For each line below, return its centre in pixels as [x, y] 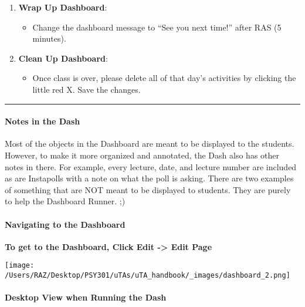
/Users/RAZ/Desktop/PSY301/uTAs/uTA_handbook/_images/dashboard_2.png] [148, 275]
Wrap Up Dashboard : [63, 7]
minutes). [49, 38]
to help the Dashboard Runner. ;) [65, 201]
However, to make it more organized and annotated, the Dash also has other [142, 155]
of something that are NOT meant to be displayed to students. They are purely [148, 189]
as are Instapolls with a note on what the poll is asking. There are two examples [149, 178]
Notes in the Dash [43, 121]
